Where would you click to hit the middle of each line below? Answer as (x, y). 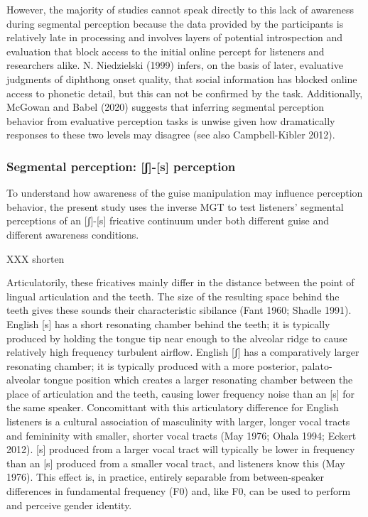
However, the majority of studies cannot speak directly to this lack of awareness (180, 9)
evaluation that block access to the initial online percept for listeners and (166, 51)
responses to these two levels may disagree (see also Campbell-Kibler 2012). (171, 135)
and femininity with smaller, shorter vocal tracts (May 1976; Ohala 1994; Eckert (182, 435)
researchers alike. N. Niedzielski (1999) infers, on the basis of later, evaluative (175, 65)
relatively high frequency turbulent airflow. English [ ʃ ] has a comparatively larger (183, 352)
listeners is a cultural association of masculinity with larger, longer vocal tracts (178, 421)
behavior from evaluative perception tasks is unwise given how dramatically (171, 120)
